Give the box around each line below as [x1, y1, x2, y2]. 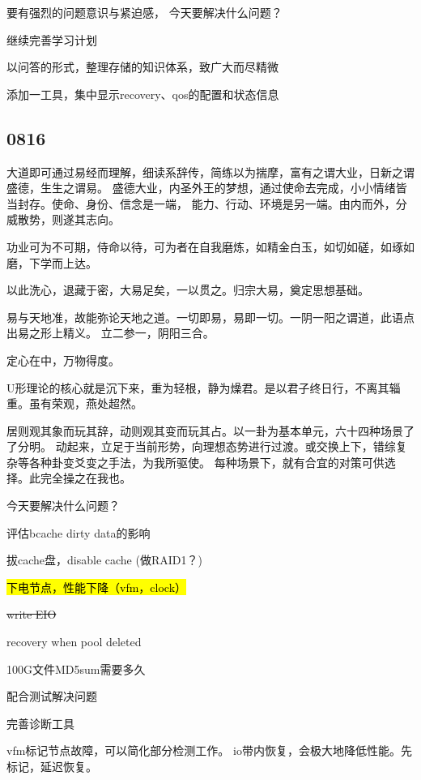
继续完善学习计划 [6, 31, 97, 48]
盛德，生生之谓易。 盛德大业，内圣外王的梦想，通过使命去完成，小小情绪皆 [6, 179, 407, 196]
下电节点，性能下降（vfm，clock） [6, 578, 187, 595]
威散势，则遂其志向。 [6, 211, 120, 228]
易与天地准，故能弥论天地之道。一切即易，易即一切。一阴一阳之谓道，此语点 [6, 308, 415, 325]
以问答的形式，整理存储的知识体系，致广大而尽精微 [6, 58, 279, 75]
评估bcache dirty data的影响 [6, 524, 151, 541]
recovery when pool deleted [6, 633, 142, 650]
